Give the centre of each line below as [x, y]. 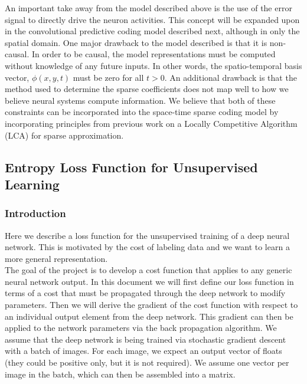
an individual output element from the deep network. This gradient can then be [149, 316]
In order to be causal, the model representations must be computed [153, 54]
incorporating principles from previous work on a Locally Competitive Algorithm [151, 123]
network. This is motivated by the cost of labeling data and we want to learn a [147, 247]
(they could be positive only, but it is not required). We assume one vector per [147, 362]
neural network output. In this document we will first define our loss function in [149, 281]
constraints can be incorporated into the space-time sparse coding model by [142, 112]
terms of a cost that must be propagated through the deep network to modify [145, 293]
